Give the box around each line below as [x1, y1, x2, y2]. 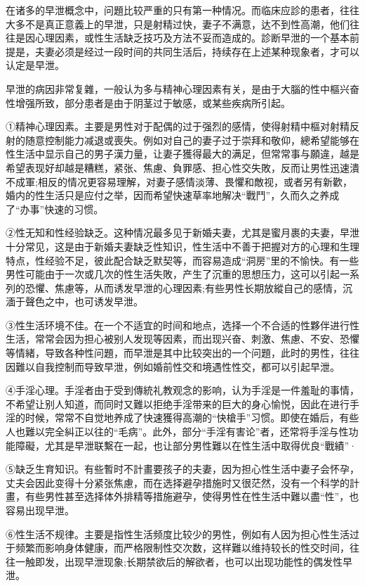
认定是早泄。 [6, 58, 65, 72]
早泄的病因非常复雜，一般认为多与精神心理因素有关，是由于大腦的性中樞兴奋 [6, 81, 359, 96]
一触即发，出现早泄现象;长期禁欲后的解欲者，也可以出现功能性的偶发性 [15, 554, 343, 568]
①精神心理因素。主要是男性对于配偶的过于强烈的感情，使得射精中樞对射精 [6, 119, 350, 134]
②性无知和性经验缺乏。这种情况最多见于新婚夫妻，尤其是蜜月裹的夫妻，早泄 [6, 225, 359, 240]
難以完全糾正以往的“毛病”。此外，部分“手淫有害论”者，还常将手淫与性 [25, 424, 349, 439]
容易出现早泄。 [6, 503, 74, 517]
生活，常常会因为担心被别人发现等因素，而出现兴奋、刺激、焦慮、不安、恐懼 [6, 331, 359, 346]
